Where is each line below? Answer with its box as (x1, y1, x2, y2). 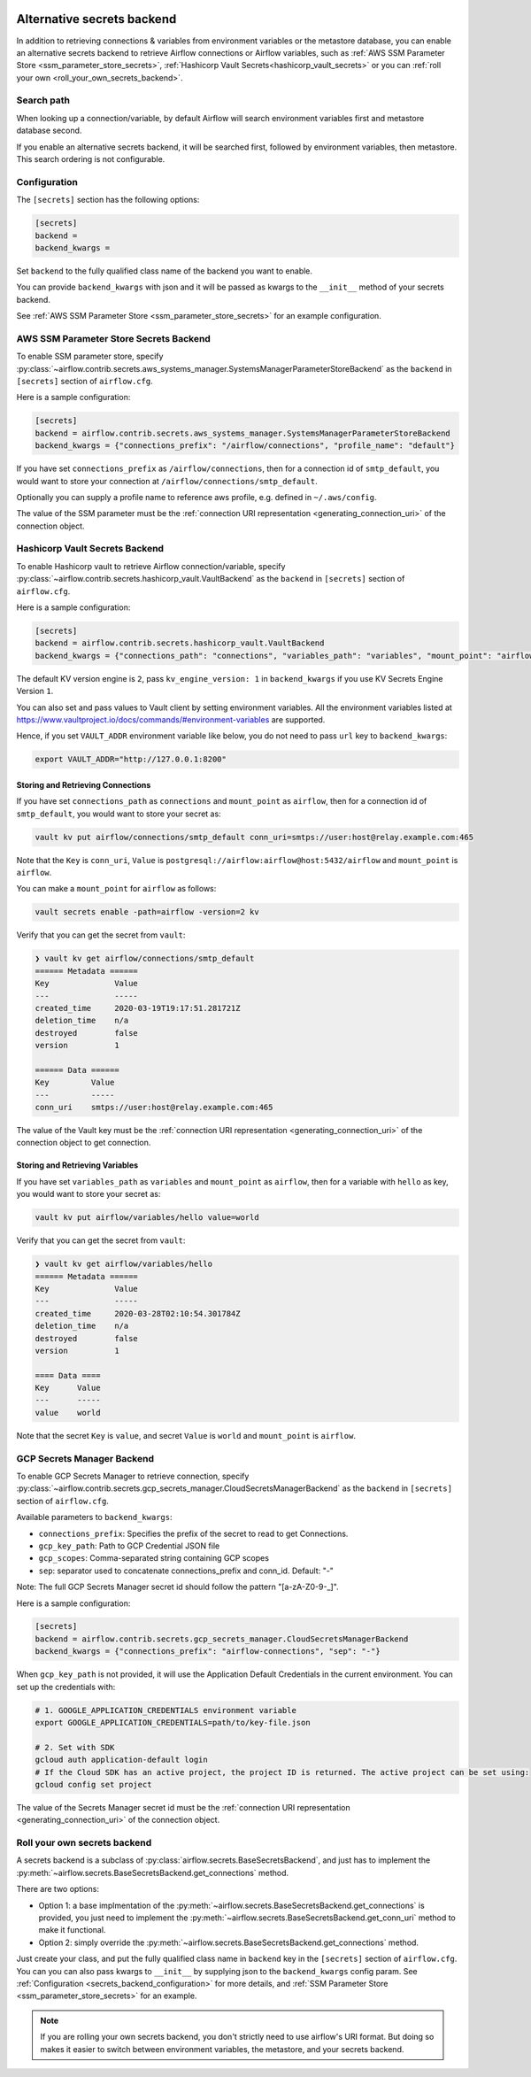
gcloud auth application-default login (35, 1755, 208, 1765)
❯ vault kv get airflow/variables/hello (35, 1259, 212, 1270)
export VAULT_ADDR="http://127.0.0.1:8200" (35, 754, 227, 765)
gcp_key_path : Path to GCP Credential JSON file (38, 1540, 220, 1551)
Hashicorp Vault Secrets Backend (16, 543, 164, 555)
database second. (16, 125, 82, 136)
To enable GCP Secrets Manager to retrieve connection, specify (16, 1471, 250, 1481)
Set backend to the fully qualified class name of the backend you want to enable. (16, 266, 313, 276)
